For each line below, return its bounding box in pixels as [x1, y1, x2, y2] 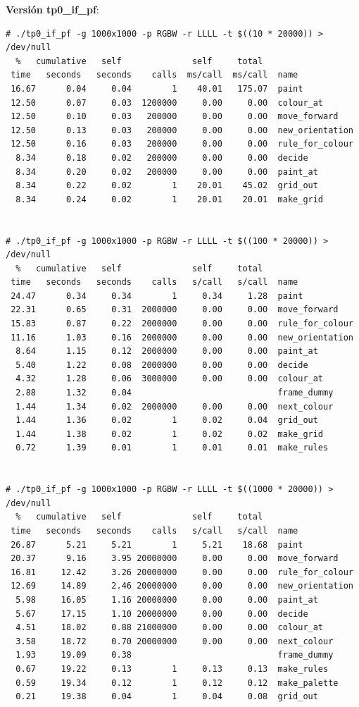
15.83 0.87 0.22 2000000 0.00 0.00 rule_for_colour [11, 319, 353, 329]
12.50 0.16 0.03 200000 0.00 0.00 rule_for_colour [11, 139, 353, 149]
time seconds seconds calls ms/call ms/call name [11, 70, 298, 80]
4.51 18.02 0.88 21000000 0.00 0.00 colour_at [15, 622, 324, 633]
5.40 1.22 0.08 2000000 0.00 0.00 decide [15, 359, 308, 370]
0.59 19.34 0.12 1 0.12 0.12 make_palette [15, 677, 339, 688]
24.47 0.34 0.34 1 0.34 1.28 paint [11, 290, 303, 301]
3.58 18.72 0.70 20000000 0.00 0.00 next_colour [15, 636, 334, 646]
